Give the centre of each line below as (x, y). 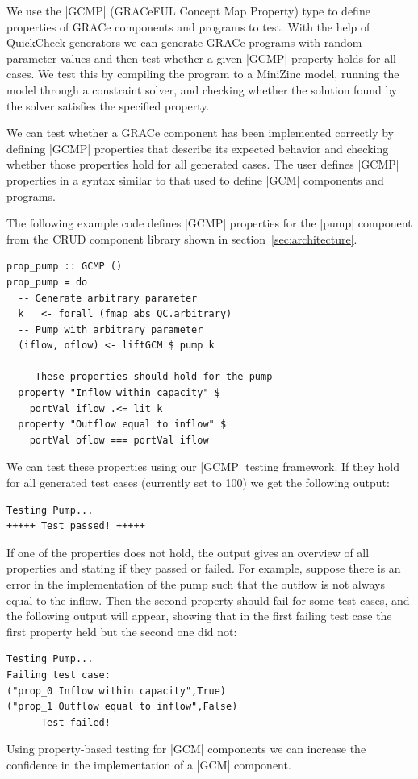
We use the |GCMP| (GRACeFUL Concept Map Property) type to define (188, 10)
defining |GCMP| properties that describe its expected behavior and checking (198, 148)
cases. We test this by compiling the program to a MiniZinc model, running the (203, 74)
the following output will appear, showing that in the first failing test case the (199, 616)
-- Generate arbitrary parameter (108, 298)
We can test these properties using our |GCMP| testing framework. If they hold (203, 467)
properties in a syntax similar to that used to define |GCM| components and (195, 179)
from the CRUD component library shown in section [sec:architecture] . (182, 238)
